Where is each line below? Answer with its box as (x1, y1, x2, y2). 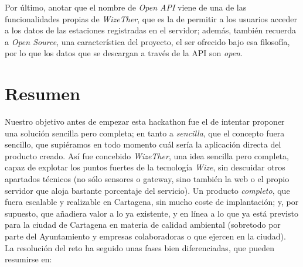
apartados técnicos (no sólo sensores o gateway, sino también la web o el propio (5, 173, 290, 185)
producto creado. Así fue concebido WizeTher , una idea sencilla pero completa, (5, 149, 289, 162)
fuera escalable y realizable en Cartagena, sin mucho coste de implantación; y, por (5, 196, 299, 208)
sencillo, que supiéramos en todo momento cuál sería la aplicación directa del (5, 138, 281, 150)
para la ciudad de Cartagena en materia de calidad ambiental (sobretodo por (5, 218, 281, 231)
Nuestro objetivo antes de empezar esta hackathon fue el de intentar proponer (5, 115, 285, 128)
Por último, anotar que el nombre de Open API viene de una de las (5, 1, 247, 13)
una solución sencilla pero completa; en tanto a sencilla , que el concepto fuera (5, 126, 285, 139)
